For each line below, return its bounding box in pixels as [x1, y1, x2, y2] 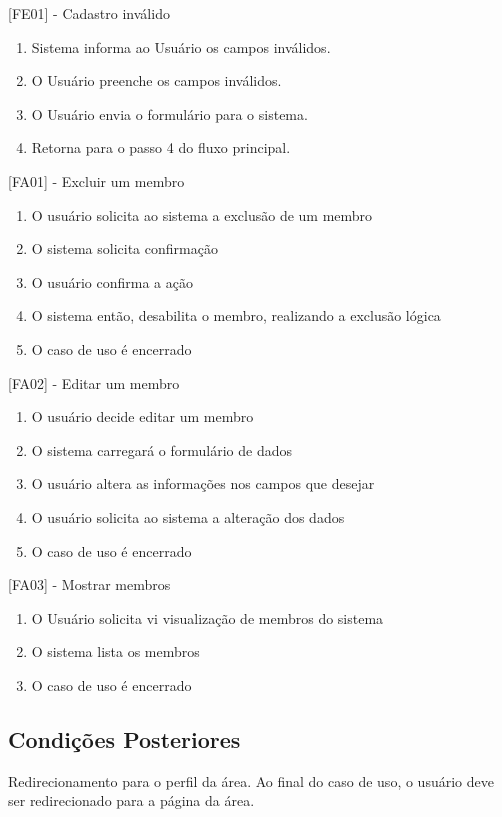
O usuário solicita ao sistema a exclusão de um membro [31, 204, 373, 225]
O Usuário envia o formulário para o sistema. [31, 103, 308, 124]
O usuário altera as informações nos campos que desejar [31, 473, 375, 494]
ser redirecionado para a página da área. [8, 790, 255, 811]
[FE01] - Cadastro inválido [8, 3, 170, 23]
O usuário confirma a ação [31, 271, 193, 292]
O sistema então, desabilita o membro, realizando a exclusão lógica [31, 305, 441, 326]
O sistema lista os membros [31, 641, 200, 662]
